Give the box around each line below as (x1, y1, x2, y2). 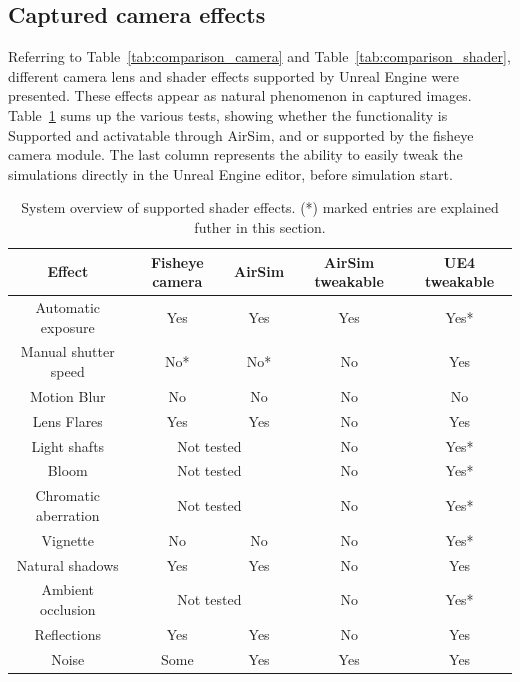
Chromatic (35, 485, 101, 506)
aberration (36, 504, 100, 525)
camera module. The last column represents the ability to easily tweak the (8, 144, 463, 165)
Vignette (41, 529, 95, 550)
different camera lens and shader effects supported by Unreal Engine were (8, 65, 460, 86)
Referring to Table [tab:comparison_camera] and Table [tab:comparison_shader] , (8, 46, 511, 67)
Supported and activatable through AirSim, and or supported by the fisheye (8, 124, 474, 145)
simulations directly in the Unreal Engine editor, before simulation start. (8, 163, 453, 184)
